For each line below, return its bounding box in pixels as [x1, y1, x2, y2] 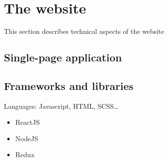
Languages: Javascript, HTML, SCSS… [4, 101, 119, 111]
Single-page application [4, 50, 122, 65]
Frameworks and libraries [4, 78, 134, 93]
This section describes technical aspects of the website [4, 26, 164, 36]
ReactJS [15, 117, 40, 127]
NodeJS [15, 133, 38, 143]
